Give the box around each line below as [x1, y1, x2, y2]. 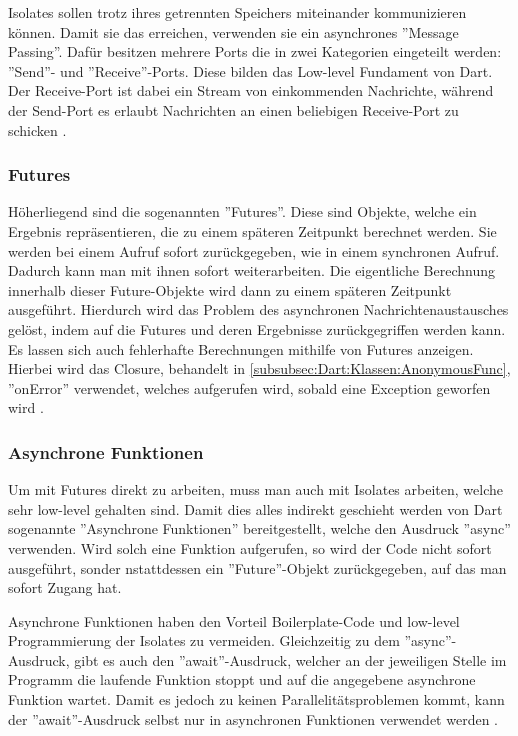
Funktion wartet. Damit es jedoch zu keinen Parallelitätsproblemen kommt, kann [8, 689, 505, 710]
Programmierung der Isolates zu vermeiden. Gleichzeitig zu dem [8, 630, 400, 651]
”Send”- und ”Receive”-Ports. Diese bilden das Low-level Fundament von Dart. [8, 60, 493, 81]
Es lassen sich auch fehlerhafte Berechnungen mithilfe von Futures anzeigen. [8, 338, 474, 359]
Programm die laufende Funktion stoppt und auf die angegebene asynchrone [8, 669, 476, 690]
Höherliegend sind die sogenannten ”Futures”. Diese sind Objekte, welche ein [8, 201, 477, 222]
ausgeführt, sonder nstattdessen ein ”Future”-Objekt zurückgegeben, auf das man [8, 557, 507, 578]
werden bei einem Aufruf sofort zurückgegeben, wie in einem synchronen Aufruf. [8, 240, 500, 261]
